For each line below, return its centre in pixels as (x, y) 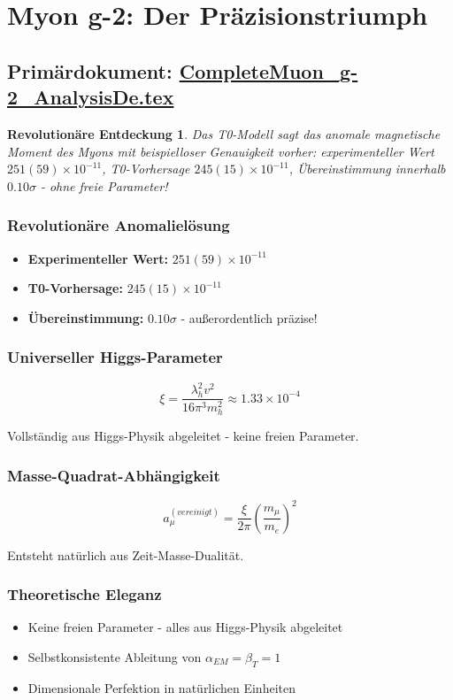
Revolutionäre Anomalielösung (119, 225)
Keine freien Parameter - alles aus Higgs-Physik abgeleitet (185, 627)
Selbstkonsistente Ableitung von (115, 656)
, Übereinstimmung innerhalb (367, 169)
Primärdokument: (90, 70)
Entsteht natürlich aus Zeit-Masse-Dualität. (126, 554)
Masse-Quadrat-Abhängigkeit (114, 475)
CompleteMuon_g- (269, 70)
